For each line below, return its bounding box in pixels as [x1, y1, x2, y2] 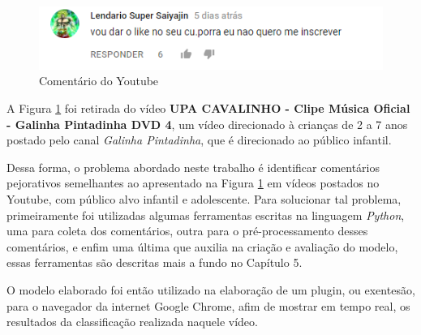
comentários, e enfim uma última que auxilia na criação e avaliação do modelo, [6, 238, 398, 255]
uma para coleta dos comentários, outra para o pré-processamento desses [6, 222, 368, 239]
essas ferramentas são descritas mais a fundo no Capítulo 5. [6, 254, 303, 271]
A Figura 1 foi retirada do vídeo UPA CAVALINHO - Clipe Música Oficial [6, 100, 410, 117]
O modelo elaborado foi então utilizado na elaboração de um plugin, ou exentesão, [6, 281, 415, 298]
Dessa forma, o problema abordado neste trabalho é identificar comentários [6, 158, 380, 175]
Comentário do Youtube [39, 72, 159, 89]
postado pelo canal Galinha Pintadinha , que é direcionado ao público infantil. [6, 131, 392, 148]
